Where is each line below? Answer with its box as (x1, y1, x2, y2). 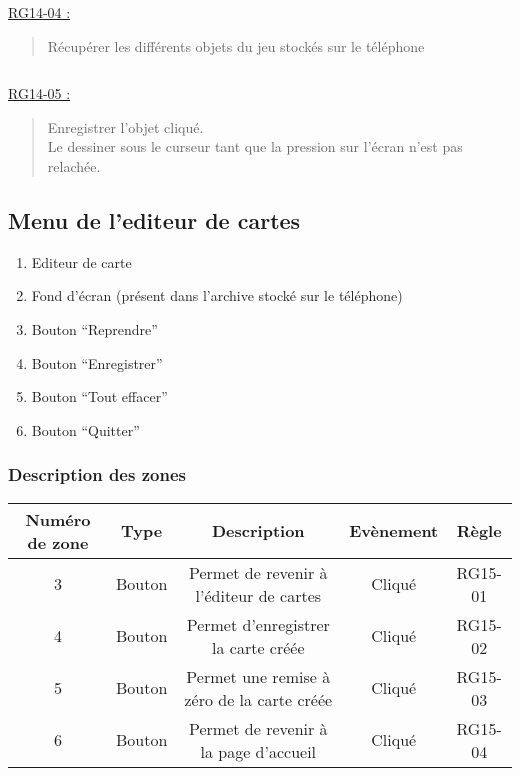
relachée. (47, 155, 101, 176)
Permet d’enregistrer (186, 612, 330, 636)
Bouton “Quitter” (31, 419, 140, 440)
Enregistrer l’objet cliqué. (47, 116, 204, 137)
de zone (27, 530, 89, 554)
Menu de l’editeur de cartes (8, 204, 301, 235)
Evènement (349, 519, 439, 543)
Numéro (25, 507, 91, 531)
